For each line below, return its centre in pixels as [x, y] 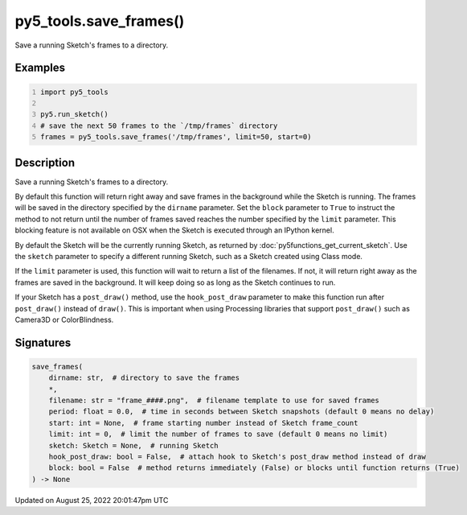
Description [45, 162]
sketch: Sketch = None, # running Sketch [133, 445]
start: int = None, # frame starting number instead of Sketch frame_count [203, 423]
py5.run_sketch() [74, 114]
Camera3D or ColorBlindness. [64, 319]
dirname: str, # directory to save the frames [144, 378]
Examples [40, 68]
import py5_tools [74, 92]
